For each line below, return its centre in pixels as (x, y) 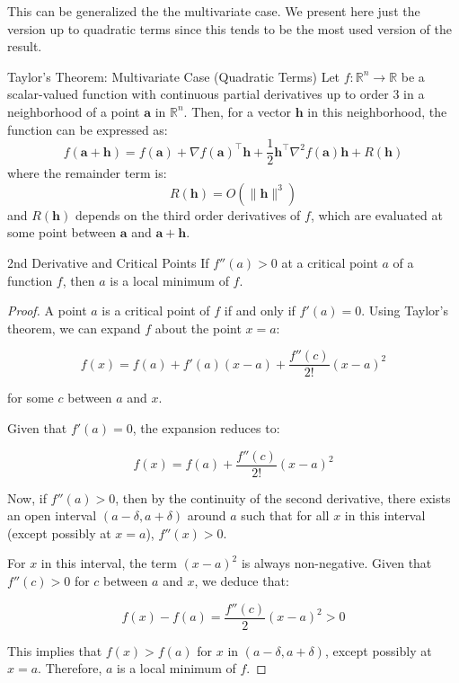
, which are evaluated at (376, 214)
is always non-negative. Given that (336, 563)
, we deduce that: (242, 581)
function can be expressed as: (88, 129)
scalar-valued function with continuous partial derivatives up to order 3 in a (216, 94)
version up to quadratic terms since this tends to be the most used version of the (230, 28)
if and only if (260, 310)
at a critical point (330, 262)
